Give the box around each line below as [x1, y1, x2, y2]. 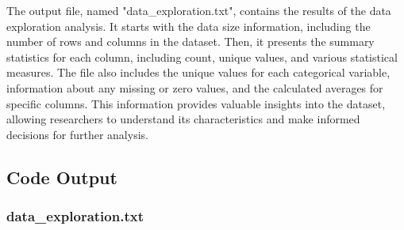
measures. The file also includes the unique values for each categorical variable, [6, 64, 391, 81]
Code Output [6, 164, 117, 189]
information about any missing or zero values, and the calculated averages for [6, 79, 383, 96]
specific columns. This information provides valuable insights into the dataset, [6, 95, 386, 111]
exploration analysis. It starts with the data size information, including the [6, 17, 371, 34]
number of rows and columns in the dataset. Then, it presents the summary [6, 33, 375, 50]
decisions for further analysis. [6, 126, 148, 142]
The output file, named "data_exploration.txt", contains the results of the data [6, 2, 391, 18]
